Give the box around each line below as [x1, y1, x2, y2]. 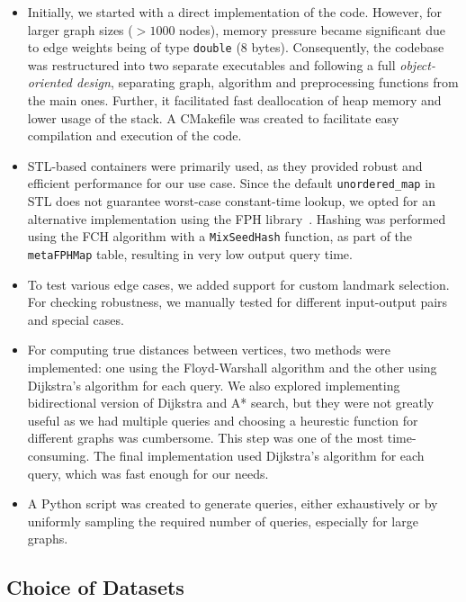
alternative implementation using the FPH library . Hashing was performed [27, 209, 446, 228]
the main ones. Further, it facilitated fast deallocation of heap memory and [27, 91, 442, 110]
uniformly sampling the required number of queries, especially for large [27, 511, 418, 530]
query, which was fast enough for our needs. [27, 463, 269, 482]
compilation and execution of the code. [27, 126, 242, 145]
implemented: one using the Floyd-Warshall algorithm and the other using [27, 357, 437, 376]
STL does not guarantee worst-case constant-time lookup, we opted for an [27, 192, 436, 211]
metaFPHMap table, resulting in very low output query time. [27, 244, 353, 263]
